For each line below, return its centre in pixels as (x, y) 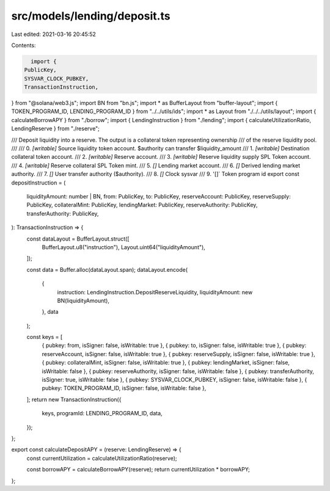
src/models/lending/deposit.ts (91, 16)
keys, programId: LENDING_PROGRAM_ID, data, (102, 413)
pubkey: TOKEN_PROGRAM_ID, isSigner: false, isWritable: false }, (124, 388)
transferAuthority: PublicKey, (63, 213)
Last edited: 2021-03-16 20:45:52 (53, 34)
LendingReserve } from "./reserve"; (56, 129)
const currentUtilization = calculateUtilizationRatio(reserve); (102, 458)
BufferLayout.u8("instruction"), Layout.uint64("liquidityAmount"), (124, 247)
